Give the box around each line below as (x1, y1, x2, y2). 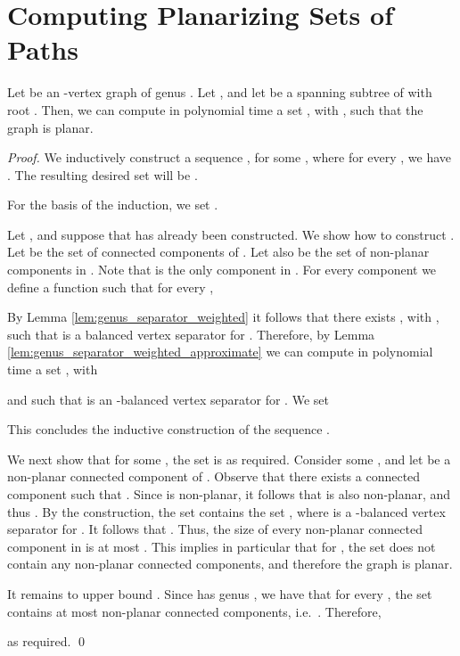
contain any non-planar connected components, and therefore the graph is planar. (7, 554, 453, 573)
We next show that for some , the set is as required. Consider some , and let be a (7, 449, 451, 468)
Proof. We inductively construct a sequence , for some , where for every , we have (7, 148, 452, 167)
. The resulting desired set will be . (7, 165, 198, 184)
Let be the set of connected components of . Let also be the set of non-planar (7, 242, 430, 261)
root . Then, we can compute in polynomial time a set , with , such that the (7, 100, 423, 119)
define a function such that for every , (7, 277, 214, 296)
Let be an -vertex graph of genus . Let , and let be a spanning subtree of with (7, 83, 432, 102)
